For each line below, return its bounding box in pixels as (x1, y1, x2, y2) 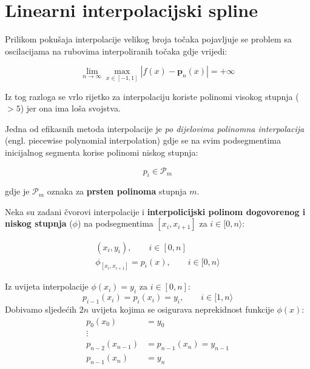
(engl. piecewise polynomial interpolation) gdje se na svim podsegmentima (5, 134, 281, 147)
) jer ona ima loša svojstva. (20, 102, 121, 115)
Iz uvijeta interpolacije (5, 280, 89, 293)
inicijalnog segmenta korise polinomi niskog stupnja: (5, 145, 198, 158)
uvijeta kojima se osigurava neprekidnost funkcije (91, 303, 274, 315)
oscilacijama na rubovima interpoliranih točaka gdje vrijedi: (5, 44, 227, 57)
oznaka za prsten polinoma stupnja (47, 185, 187, 198)
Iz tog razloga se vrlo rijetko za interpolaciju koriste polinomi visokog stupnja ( (5, 90, 299, 102)
